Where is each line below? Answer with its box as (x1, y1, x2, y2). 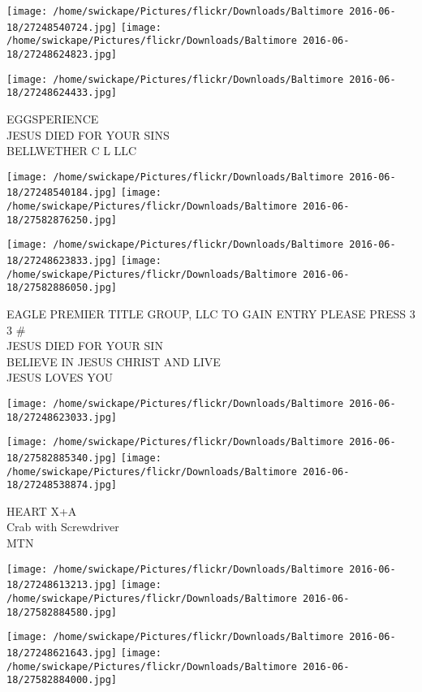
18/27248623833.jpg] (6, 255, 118, 266)
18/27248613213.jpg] (6, 579, 118, 591)
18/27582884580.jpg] (6, 606, 118, 618)
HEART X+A (6, 502, 77, 519)
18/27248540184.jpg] (6, 187, 118, 199)
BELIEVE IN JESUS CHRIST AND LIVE (6, 352, 221, 370)
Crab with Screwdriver (6, 518, 119, 535)
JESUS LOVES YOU (6, 369, 114, 386)
